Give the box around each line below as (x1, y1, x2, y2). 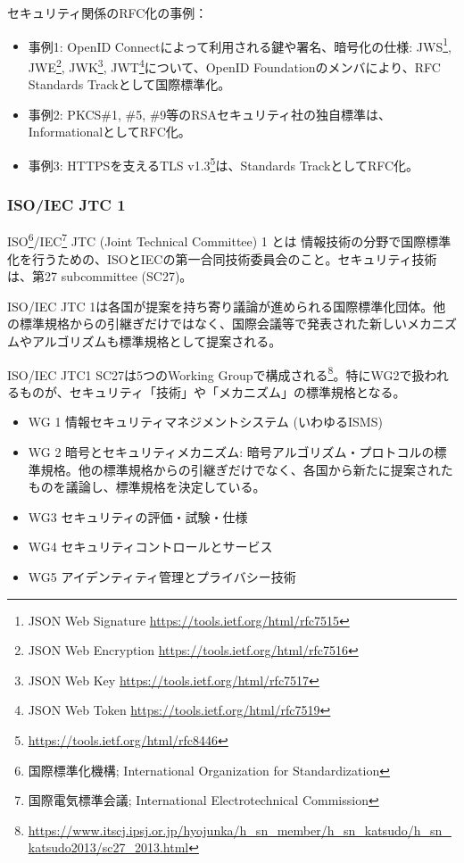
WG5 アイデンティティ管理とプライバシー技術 (28, 567, 296, 585)
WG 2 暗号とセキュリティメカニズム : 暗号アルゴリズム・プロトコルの (28, 443, 435, 461)
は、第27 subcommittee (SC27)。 (7, 267, 193, 286)
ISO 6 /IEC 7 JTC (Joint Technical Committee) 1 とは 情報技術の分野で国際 (7, 229, 427, 250)
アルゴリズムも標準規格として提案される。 (31, 331, 282, 350)
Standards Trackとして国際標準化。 (28, 75, 231, 94)
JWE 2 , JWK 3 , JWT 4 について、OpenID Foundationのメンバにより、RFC (28, 54, 441, 76)
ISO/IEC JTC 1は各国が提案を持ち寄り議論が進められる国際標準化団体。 (7, 296, 434, 315)
